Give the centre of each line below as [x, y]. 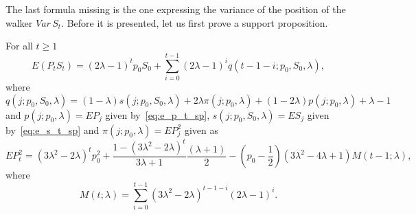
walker [19, 22]
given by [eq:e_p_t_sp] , [158, 114]
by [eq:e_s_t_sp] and [53, 129]
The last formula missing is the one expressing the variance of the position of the [176, 9]
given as [201, 129]
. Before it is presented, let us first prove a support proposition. [195, 22]
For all [19, 46]
